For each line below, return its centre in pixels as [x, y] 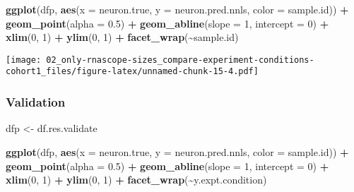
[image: [24, 60]
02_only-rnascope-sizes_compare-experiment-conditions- [180, 60]
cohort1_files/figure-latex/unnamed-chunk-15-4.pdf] [132, 72]
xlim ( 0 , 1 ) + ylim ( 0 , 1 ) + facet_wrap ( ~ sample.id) [122, 37]
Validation [36, 102]
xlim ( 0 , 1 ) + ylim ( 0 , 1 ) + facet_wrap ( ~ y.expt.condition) [136, 180]
